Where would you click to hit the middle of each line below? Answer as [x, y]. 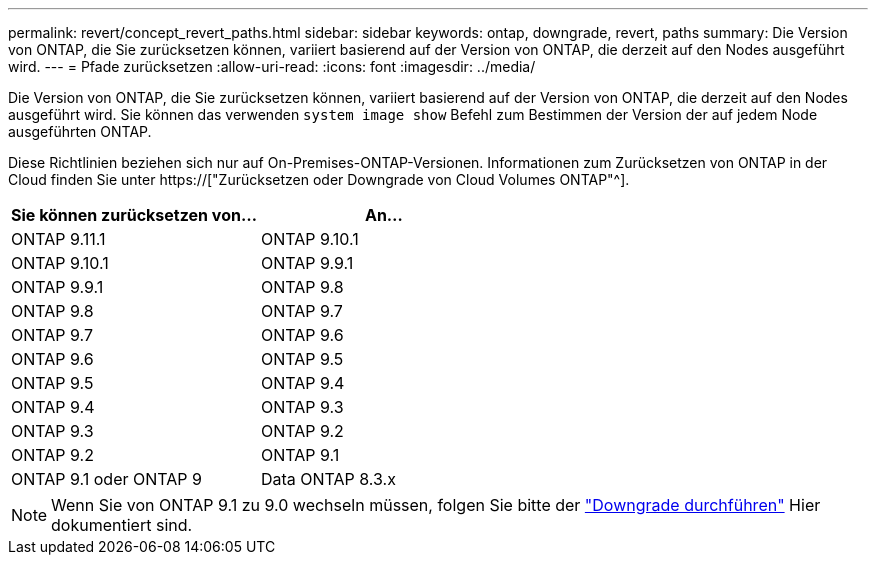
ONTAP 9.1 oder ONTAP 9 [106, 479]
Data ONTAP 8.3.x [328, 479]
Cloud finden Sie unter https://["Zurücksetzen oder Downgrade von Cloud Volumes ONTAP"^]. [319, 179]
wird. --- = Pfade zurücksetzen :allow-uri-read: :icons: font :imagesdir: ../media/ [272, 66]
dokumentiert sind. [122, 525]
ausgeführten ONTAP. [80, 131]
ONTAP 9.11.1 [58, 239]
